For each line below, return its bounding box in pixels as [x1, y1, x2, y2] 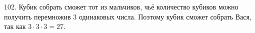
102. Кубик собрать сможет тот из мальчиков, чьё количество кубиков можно [4, 1, 238, 11]
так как [4, 21, 26, 31]
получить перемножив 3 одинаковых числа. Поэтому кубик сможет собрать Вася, [4, 11, 251, 21]
